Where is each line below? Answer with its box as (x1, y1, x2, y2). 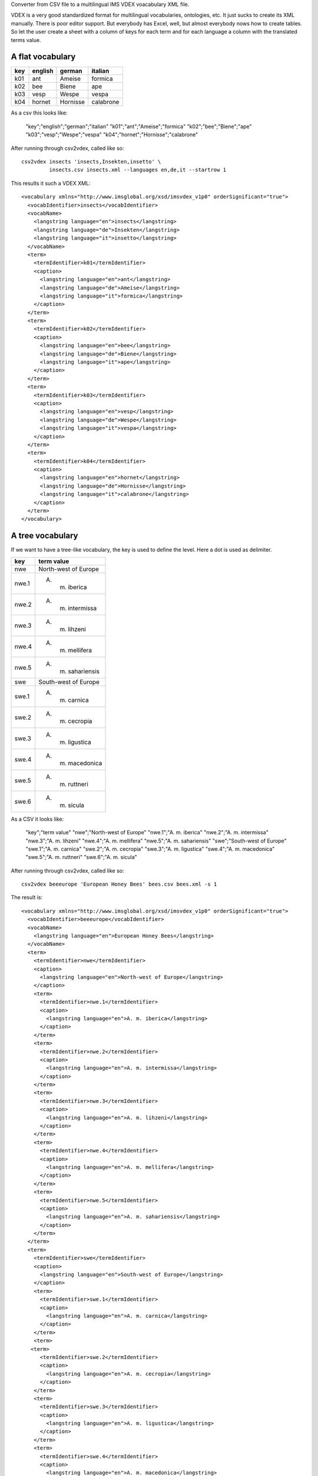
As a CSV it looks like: (11, 815, 64, 822)
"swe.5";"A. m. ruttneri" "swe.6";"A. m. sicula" (25, 854, 138, 861)
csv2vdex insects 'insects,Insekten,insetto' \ (21, 158, 161, 165)
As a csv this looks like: (11, 109, 68, 116)
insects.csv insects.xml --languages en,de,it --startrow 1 (49, 166, 227, 174)
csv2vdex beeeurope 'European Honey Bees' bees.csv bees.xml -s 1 (21, 881, 217, 888)
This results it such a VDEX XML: (11, 179, 91, 187)
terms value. (11, 36, 41, 44)
